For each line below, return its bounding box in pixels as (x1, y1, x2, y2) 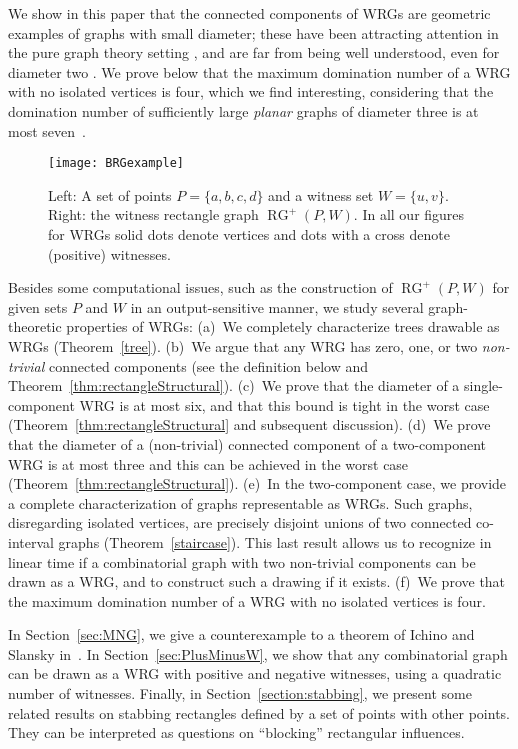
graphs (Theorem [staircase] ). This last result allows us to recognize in (58, 531, 492, 552)
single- (464, 375, 503, 396)
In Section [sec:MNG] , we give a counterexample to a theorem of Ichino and (8, 624, 475, 645)
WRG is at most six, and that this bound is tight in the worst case (79, 394, 490, 415)
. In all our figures (353, 204, 465, 225)
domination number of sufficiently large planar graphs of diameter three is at (8, 100, 479, 121)
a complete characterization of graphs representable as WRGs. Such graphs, (8, 492, 473, 513)
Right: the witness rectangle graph (48, 204, 259, 225)
